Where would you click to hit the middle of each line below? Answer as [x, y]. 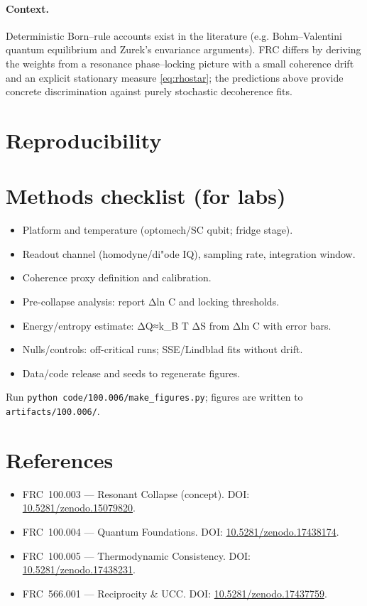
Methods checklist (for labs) [146, 196]
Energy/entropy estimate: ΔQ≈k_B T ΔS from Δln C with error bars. [177, 325]
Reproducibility [84, 140]
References [60, 459]
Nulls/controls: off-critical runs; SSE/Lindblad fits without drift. [163, 349]
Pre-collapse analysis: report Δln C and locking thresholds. [151, 302]
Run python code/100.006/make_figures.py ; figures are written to [154, 397]
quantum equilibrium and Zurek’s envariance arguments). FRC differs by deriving [183, 49]
